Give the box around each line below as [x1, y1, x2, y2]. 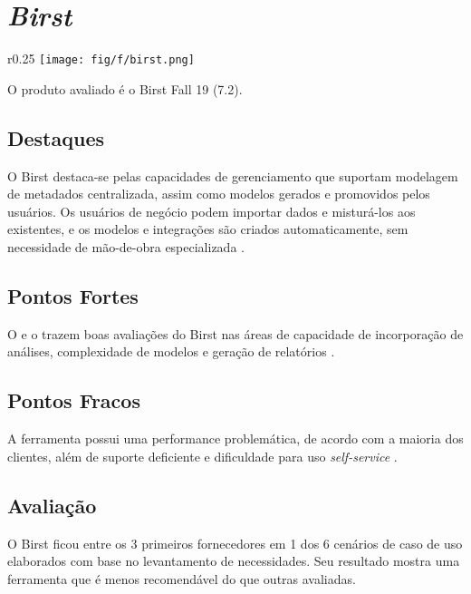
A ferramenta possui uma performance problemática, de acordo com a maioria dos [7, 429, 464, 448]
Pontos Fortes [7, 281, 139, 309]
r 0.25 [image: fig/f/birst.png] [7, 49, 195, 68]
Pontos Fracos [7, 386, 140, 414]
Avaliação [7, 491, 97, 519]
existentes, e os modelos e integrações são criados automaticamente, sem [7, 219, 409, 239]
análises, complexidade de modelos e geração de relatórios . [7, 342, 335, 361]
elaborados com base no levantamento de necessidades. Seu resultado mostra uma [7, 551, 460, 570]
